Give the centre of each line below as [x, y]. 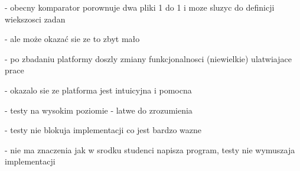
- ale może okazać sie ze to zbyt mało [72, 39]
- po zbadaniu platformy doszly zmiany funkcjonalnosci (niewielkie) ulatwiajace [148, 58]
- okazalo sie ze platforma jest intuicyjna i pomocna [98, 90]
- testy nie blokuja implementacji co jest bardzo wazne [103, 130]
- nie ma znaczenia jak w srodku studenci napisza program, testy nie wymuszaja [150, 149]
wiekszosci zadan [35, 19]
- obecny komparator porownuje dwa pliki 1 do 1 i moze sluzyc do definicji [140, 7]
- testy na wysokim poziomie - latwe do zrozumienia [99, 110]
